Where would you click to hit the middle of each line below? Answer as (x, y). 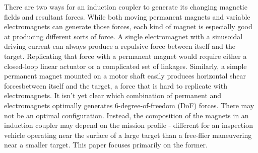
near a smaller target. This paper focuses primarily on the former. (106, 145)
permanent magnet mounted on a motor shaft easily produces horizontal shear (125, 76)
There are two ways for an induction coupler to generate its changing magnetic (126, 7)
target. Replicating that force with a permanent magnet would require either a (125, 56)
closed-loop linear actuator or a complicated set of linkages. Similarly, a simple (125, 66)
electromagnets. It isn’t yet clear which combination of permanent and (113, 95)
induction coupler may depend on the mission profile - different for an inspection (128, 125)
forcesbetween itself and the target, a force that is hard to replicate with (116, 85)
